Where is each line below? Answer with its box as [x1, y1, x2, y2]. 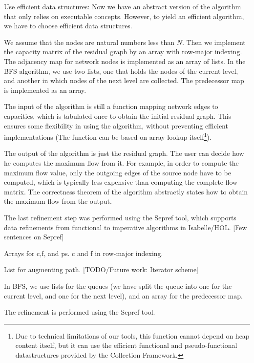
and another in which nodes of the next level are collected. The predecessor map [4, 75, 244, 85]
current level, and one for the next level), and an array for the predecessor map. [4, 290, 243, 300]
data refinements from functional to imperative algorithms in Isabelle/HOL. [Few [4, 222, 247, 232]
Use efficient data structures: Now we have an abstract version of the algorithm [4, 1, 241, 11]
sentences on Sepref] [4, 232, 64, 242]
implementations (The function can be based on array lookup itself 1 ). [4, 130, 212, 142]
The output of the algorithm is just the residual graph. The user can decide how [4, 148, 244, 158]
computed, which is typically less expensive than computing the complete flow [4, 177, 238, 187]
